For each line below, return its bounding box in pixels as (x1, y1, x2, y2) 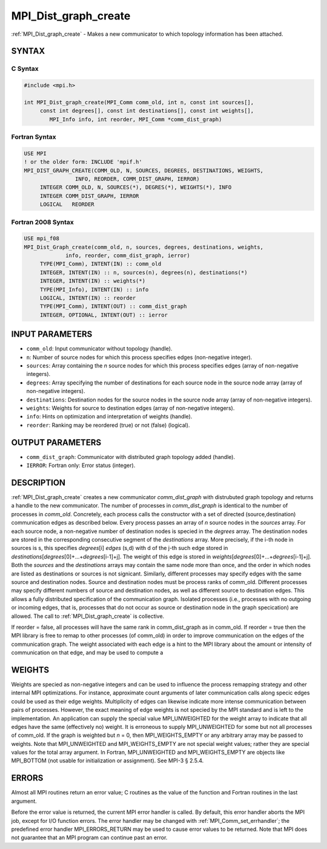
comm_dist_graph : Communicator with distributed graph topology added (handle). (26, 453, 236, 460)
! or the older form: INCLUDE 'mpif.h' (24, 158, 142, 166)
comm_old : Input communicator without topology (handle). (26, 345, 173, 352)
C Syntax (11, 64, 39, 73)
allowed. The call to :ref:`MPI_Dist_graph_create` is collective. (11, 612, 165, 620)
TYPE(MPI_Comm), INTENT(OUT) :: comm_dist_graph (39, 303, 187, 310)
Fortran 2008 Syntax (11, 218, 74, 226)
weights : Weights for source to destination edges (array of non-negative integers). (26, 404, 235, 412)
